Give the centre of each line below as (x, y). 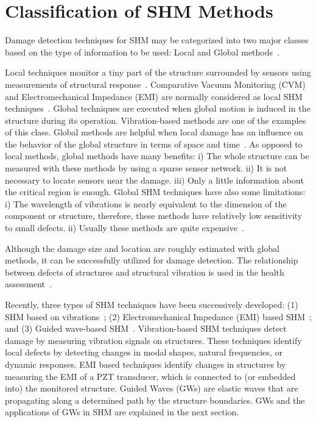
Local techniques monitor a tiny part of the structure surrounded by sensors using (158, 72)
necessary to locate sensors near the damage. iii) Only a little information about (154, 180)
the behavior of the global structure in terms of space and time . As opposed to (154, 144)
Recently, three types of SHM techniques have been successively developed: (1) (152, 304)
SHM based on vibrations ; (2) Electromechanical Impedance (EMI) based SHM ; (158, 316)
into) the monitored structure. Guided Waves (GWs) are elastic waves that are (152, 388)
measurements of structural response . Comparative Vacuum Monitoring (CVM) (155, 84)
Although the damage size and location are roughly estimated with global (142, 248)
